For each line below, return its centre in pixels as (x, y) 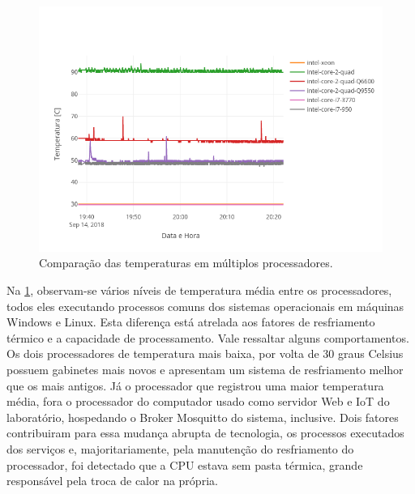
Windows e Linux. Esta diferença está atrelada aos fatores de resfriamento (191, 322)
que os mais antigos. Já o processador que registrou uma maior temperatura (195, 385)
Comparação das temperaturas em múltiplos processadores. (186, 263)
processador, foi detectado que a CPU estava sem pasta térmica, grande (185, 464)
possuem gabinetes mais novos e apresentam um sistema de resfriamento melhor (205, 369)
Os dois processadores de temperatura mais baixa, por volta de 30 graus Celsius (205, 353)
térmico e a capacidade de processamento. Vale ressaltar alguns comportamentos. (208, 337)
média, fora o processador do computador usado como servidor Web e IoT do (198, 401)
